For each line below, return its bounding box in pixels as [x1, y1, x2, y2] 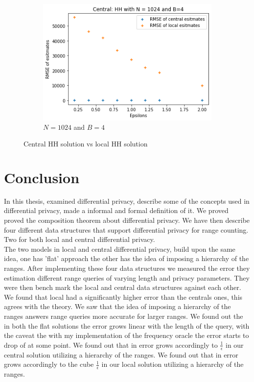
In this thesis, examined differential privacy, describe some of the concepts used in [4, 195, 250, 206]
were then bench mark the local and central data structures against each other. [4, 282, 241, 292]
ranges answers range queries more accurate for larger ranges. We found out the [4, 310, 243, 321]
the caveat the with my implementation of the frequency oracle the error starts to [4, 330, 249, 340]
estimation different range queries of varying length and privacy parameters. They [4, 272, 250, 283]
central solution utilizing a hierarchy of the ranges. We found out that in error [4, 349, 238, 359]
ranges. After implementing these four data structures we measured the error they [4, 263, 250, 273]
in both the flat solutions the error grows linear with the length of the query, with [4, 320, 250, 331]
